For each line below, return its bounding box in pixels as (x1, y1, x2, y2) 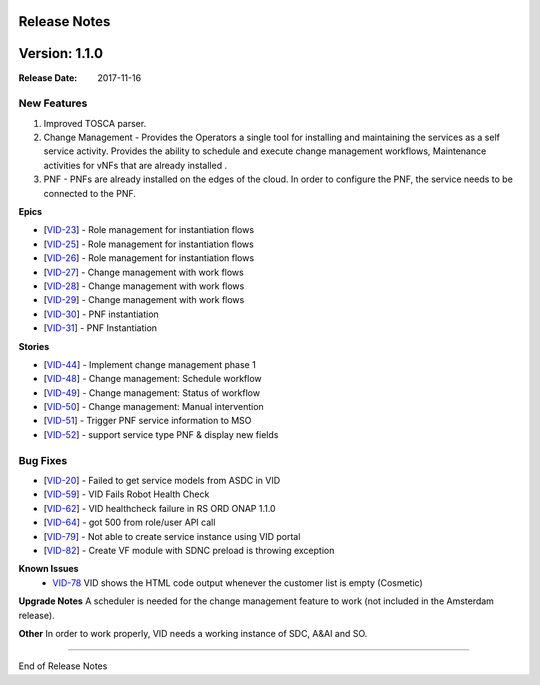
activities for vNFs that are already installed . (43, 159, 228, 171)
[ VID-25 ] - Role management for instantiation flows (43, 238, 254, 250)
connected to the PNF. (43, 187, 137, 199)
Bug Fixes (18, 453, 68, 467)
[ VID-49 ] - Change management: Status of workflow (43, 386, 260, 399)
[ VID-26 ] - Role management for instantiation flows (43, 252, 255, 264)
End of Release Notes (18, 660, 108, 672)
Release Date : (18, 71, 78, 84)
